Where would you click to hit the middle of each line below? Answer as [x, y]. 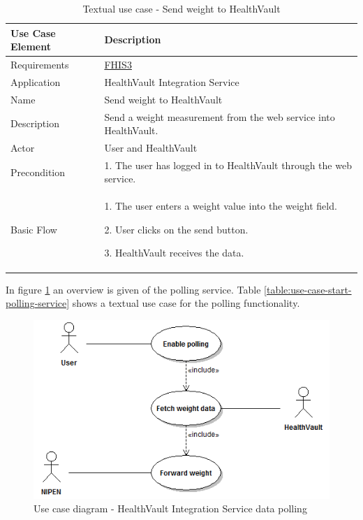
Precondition [38, 172]
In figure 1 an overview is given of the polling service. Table [133, 289]
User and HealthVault [151, 147]
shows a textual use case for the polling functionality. [186, 303]
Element [31, 46]
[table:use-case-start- [308, 289]
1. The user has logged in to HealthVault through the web [228, 165]
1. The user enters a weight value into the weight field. [221, 206]
